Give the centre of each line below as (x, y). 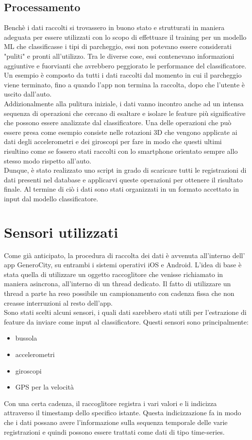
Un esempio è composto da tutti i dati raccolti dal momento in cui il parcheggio (123, 75)
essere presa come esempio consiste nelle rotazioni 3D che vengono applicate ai (121, 132)
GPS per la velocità (44, 387)
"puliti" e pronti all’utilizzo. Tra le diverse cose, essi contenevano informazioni (119, 56)
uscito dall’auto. (28, 94)
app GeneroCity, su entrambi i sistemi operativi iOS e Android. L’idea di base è (123, 265)
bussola (26, 338)
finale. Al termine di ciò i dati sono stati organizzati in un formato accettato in (122, 189)
